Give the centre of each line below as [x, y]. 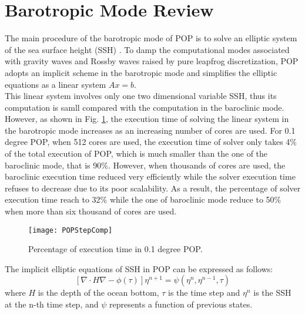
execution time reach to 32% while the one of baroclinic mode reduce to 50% [143, 199]
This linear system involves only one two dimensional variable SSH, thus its [141, 96]
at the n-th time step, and [52, 304]
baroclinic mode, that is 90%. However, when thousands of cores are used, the [145, 165]
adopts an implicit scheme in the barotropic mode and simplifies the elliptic [141, 72]
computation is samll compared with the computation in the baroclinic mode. [145, 107]
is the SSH [272, 292]
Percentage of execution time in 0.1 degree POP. [115, 249]
